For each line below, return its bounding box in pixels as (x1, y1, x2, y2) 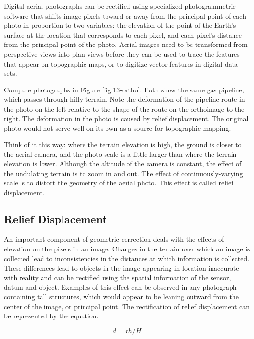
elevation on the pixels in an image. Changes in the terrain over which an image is (4, 244, 250, 254)
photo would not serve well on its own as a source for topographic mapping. (4, 123, 231, 133)
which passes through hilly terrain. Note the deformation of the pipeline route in (4, 94, 245, 104)
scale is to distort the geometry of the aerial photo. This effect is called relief (4, 178, 233, 188)
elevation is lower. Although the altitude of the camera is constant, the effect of (4, 158, 242, 168)
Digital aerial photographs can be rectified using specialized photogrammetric (4, 1, 236, 11)
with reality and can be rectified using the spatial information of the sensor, (4, 272, 231, 282)
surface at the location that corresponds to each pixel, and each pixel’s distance (4, 29, 242, 40)
